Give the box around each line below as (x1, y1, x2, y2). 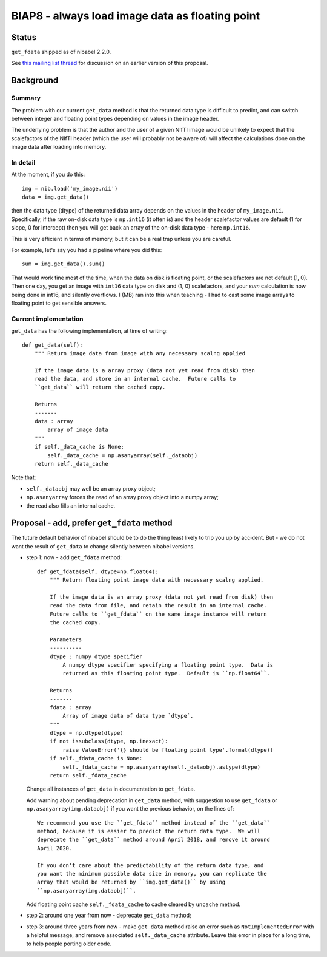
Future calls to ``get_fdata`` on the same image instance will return (49, 610, 267, 618)
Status (11, 32, 37, 43)
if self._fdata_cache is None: (49, 755, 143, 762)
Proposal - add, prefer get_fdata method (11, 518, 173, 528)
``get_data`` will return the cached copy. (34, 384, 166, 391)
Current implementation (11, 315, 84, 323)
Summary (11, 94, 41, 103)
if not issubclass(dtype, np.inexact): (49, 738, 168, 745)
